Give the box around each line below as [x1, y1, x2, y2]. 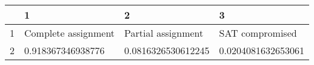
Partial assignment [124, 26, 204, 40]
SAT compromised [219, 26, 297, 40]
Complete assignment [24, 26, 115, 40]
